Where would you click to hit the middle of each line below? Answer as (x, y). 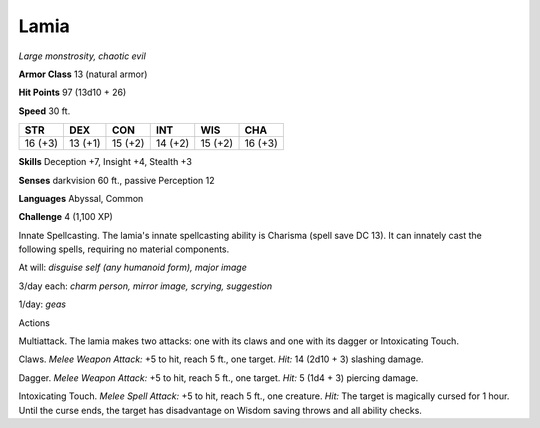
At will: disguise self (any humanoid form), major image (132, 267)
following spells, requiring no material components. (124, 249)
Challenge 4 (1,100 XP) (66, 217)
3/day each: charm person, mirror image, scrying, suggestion (145, 286)
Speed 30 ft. (44, 111)
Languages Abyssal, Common (81, 198)
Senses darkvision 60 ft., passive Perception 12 (116, 180)
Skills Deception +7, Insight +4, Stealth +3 (105, 162)
